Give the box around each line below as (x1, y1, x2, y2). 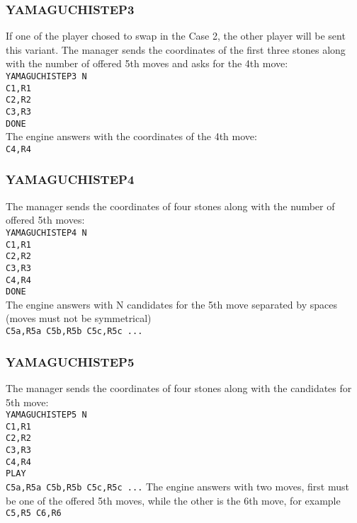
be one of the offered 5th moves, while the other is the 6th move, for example (6, 493, 341, 507)
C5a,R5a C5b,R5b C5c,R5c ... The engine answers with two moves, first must (6, 479, 349, 494)
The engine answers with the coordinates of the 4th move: (6, 129, 257, 144)
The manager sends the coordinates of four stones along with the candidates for (6, 380, 352, 395)
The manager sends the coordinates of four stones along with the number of (6, 198, 335, 213)
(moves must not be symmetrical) (6, 311, 152, 326)
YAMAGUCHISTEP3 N (6, 71, 87, 81)
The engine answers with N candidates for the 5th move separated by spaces (6, 297, 337, 311)
